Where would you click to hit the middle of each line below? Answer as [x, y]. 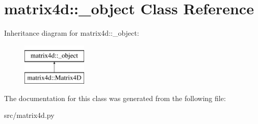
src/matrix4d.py [29, 115]
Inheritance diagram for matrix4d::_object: [72, 33]
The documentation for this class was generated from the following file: [115, 98]
